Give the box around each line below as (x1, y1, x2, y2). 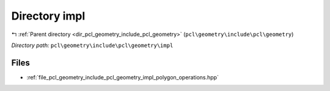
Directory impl (11, 9, 86, 23)
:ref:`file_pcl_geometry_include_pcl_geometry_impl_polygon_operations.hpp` (26, 73, 219, 81)
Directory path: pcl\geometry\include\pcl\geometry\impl (11, 42, 174, 49)
